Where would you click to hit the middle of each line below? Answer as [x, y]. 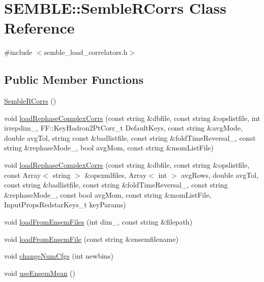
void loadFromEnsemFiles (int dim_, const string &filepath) [98, 222]
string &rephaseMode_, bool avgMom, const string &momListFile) [109, 148]
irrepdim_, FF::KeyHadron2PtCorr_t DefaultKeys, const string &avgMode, [123, 128]
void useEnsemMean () [40, 273]
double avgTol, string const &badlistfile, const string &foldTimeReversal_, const [130, 137]
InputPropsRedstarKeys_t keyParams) [65, 205]
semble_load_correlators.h [86, 52]
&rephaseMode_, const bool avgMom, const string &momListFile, [108, 194]
